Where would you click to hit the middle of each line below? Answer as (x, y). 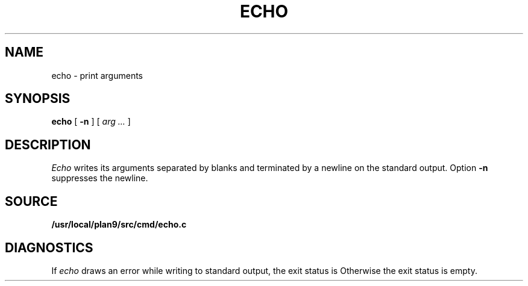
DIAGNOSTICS (49, 247)
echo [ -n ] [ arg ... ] (91, 122)
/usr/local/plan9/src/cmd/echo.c (119, 225)
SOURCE (31, 201)
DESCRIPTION (48, 145)
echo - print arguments (97, 75)
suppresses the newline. (100, 178)
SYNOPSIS (38, 99)
